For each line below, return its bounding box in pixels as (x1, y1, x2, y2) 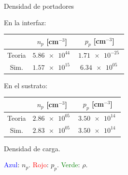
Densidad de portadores (4, 1, 74, 11)
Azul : (4, 159, 20, 170)
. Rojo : (28, 159, 49, 170)
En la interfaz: (4, 17, 46, 27)
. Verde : (57, 159, 80, 170)
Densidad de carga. (4, 143, 60, 153)
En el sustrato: (4, 80, 47, 90)
